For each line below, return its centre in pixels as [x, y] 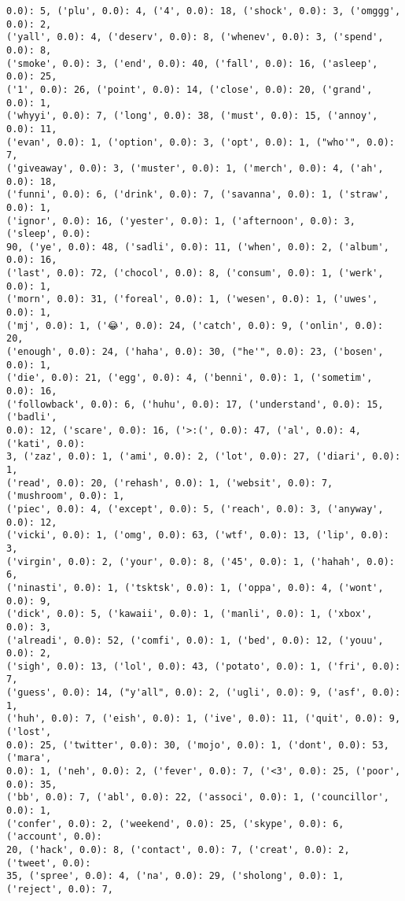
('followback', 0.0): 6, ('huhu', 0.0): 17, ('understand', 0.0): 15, [195, 404]
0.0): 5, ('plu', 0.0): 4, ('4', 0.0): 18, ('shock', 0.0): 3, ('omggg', [204, 11]
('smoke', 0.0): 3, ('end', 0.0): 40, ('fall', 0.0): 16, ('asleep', [192, 63]
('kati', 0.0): [46, 443]
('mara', [29, 758]
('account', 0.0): [54, 837]
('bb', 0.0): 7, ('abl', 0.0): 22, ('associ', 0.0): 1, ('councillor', [198, 798]
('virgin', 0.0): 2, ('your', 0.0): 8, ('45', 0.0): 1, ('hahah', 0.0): [201, 561]
